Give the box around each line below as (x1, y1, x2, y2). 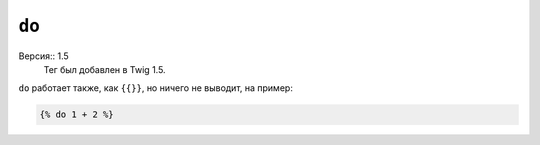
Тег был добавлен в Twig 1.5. (43, 63, 166, 75)
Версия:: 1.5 (18, 50, 69, 62)
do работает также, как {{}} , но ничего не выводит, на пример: (18, 82, 294, 94)
